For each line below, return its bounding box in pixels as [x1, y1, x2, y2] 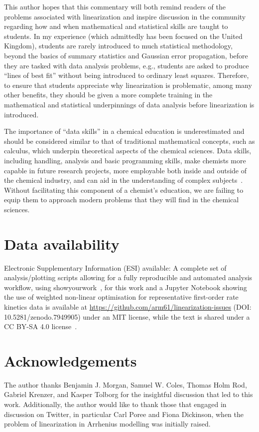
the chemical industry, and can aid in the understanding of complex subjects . [4, 175, 243, 185]
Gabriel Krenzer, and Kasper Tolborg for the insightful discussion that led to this [4, 389, 253, 400]
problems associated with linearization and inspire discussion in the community [4, 11, 246, 21]
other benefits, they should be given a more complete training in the [4, 89, 213, 100]
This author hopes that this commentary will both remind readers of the [4, 1, 226, 11]
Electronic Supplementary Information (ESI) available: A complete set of [4, 262, 227, 273]
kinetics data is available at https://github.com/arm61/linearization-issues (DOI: [4, 301, 252, 312]
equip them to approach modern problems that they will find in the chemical [4, 194, 239, 205]
